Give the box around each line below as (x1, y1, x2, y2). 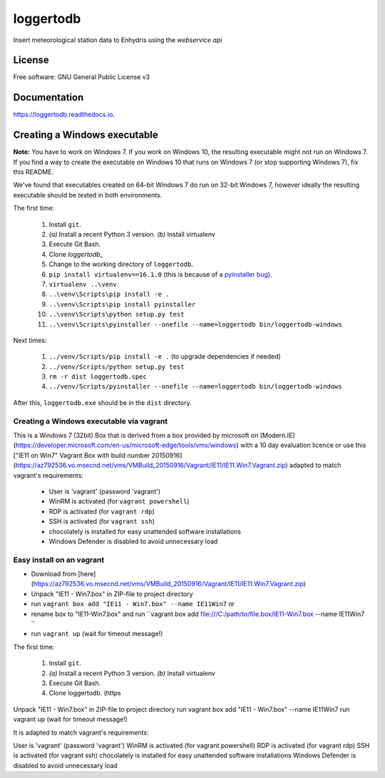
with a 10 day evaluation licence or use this (240, 441, 366, 449)
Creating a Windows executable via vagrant (13, 416, 168, 426)
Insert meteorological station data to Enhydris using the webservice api (13, 36, 222, 44)
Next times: (13, 336, 47, 344)
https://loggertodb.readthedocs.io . (13, 111, 115, 119)
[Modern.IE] (260, 431, 295, 439)
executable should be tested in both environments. (13, 190, 163, 199)
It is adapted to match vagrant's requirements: (13, 728, 149, 737)
